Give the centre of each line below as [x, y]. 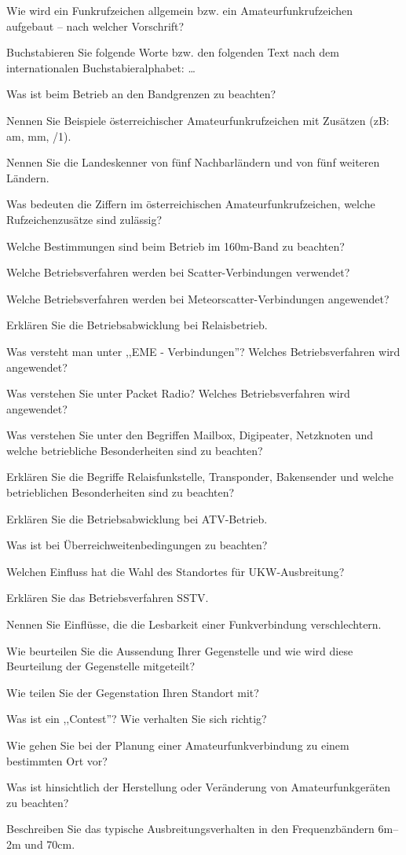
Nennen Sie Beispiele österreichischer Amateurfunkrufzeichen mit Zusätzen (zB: [198, 120]
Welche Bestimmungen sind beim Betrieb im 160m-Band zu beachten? [176, 246]
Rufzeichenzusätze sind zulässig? [84, 219]
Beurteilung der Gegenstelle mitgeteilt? [101, 666]
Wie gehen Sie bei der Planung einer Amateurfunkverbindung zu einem [178, 745]
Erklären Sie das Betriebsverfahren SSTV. [108, 598]
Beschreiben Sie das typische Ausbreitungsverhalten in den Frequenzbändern [190, 829]
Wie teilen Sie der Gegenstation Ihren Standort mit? [133, 692]
